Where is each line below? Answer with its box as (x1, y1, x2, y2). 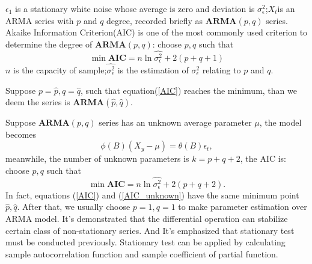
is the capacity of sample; (13, 63, 107, 76)
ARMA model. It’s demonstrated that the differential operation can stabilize (5, 212, 288, 225)
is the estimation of (117, 63, 189, 76)
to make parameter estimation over (178, 200, 307, 213)
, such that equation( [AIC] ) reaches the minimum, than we (81, 84, 297, 96)
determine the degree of (5, 37, 93, 50)
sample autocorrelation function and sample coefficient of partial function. (5, 247, 278, 260)
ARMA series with (5, 14, 74, 26)
